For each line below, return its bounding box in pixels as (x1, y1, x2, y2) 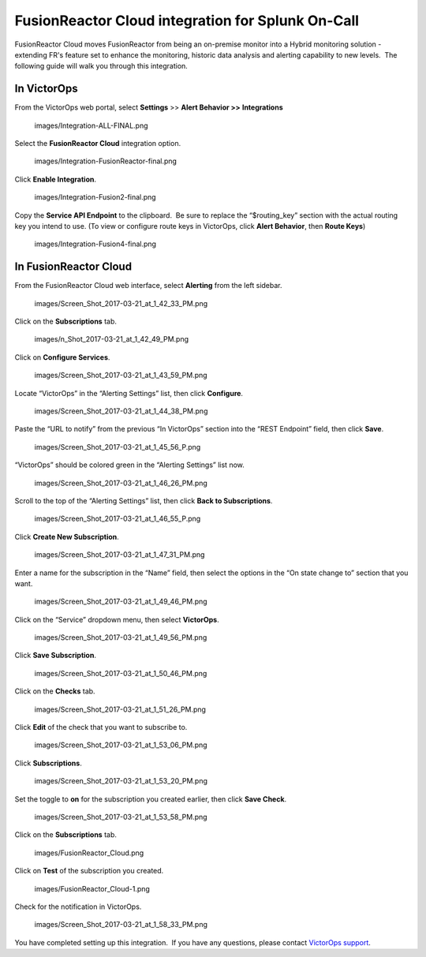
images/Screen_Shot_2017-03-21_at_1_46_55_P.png (34, 514, 201, 524)
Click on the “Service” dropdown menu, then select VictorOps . (14, 615, 220, 624)
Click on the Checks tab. (14, 686, 95, 696)
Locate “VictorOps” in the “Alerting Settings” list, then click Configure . (14, 388, 244, 398)
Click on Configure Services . (14, 352, 110, 362)
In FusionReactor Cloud (14, 260, 133, 274)
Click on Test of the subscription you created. (14, 866, 164, 876)
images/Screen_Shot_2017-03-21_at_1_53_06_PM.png (34, 740, 208, 750)
